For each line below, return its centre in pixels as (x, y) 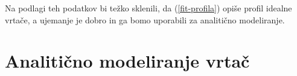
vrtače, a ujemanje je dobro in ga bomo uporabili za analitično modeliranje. (145, 19)
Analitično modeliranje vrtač (127, 61)
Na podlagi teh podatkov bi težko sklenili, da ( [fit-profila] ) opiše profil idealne (148, 8)
